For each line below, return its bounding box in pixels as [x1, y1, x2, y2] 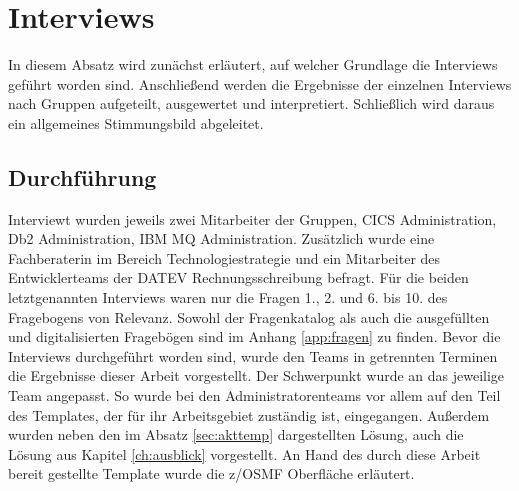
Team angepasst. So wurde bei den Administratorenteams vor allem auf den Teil [8, 385, 501, 406]
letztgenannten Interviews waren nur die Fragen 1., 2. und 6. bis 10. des [8, 287, 448, 308]
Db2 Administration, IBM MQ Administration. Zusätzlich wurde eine [8, 228, 435, 249]
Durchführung [8, 161, 157, 192]
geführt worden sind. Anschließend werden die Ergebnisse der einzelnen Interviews [8, 73, 512, 94]
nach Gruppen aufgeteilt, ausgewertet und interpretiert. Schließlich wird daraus [8, 93, 495, 114]
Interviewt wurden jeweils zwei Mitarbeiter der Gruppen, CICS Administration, [8, 208, 497, 229]
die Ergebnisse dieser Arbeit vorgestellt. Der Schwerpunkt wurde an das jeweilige [8, 365, 505, 386]
